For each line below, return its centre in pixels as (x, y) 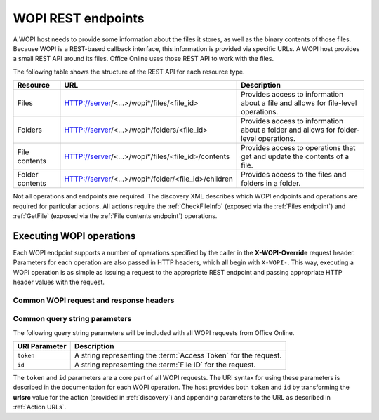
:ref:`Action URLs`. (40, 407)
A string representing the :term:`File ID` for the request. (165, 365)
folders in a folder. (271, 184)
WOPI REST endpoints (79, 18)
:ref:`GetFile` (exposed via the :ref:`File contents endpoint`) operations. (115, 216)
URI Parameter (42, 346)
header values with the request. (59, 282)
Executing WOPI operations (74, 236)
